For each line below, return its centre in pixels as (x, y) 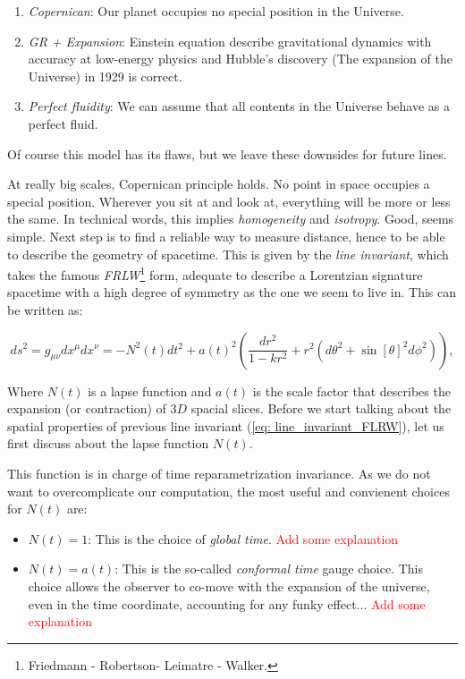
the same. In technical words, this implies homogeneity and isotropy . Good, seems (231, 219)
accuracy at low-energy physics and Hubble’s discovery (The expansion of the (240, 59)
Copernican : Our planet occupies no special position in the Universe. (216, 11)
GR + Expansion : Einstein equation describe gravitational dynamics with (230, 41)
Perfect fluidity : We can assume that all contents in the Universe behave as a (239, 106)
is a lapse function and (150, 390)
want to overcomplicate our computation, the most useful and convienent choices (228, 491)
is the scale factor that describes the (351, 390)
